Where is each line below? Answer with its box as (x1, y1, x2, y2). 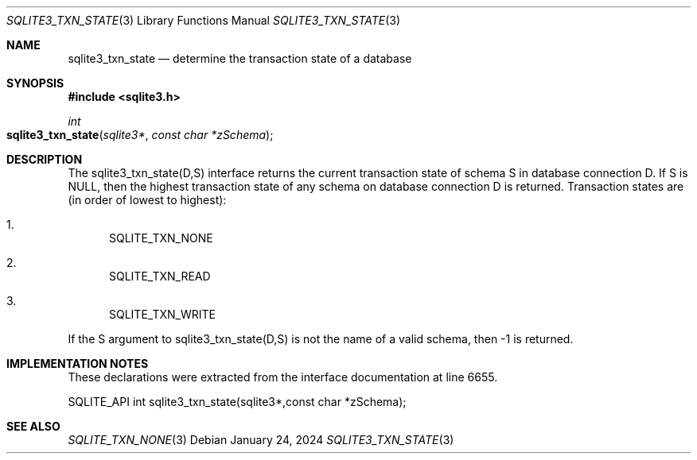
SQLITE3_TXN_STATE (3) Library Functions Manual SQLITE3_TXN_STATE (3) (6, 14, 401, 27)
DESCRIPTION (6, 153, 83, 166)
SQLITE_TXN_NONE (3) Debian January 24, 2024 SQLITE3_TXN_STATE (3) (68, 433, 454, 446)
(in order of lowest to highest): (68, 193, 227, 207)
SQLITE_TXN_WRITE (109, 307, 216, 321)
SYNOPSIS (6, 76, 64, 90)
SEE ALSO (6, 419, 60, 433)
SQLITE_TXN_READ (109, 269, 211, 283)
